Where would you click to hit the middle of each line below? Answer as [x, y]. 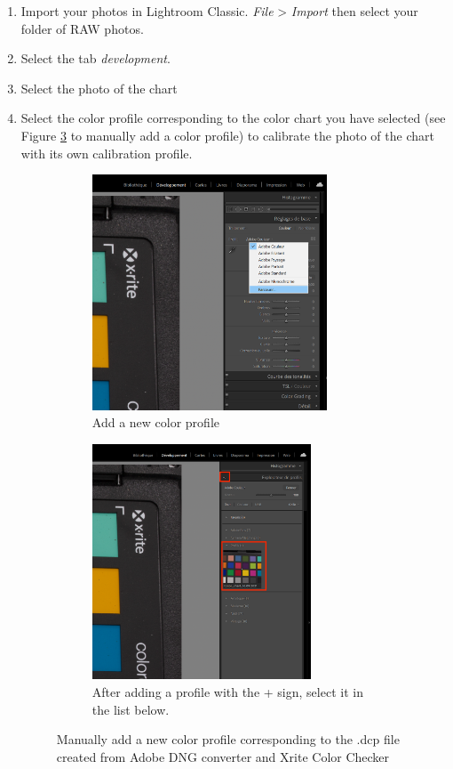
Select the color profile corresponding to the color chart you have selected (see [233, 118]
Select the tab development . [95, 58]
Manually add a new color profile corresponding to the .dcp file [228, 739]
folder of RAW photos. [82, 28]
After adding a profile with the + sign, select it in [227, 692]
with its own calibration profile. [107, 153]
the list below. [131, 709]
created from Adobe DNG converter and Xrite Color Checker [223, 756]
